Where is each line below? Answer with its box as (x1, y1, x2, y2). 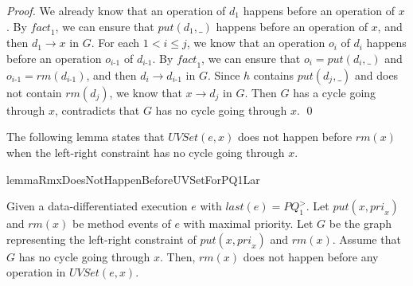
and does (354, 66, 399, 83)
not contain (6, 84, 62, 100)
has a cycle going (293, 84, 376, 100)
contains (253, 66, 294, 83)
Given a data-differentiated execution (6, 198, 188, 214)
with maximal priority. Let (183, 215, 314, 232)
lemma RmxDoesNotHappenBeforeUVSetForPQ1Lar (6, 170, 260, 187)
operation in (6, 264, 66, 280)
